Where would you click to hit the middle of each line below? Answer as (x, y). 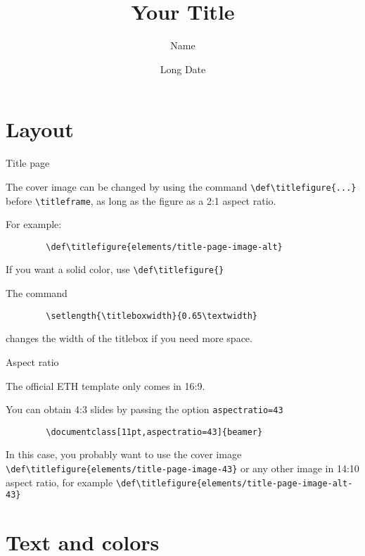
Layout (40, 129)
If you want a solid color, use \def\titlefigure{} (115, 269)
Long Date (183, 69)
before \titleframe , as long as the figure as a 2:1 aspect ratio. (141, 200)
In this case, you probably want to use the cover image (124, 454)
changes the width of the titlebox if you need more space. (129, 338)
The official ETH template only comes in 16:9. (105, 385)
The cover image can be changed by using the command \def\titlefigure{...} (181, 186)
